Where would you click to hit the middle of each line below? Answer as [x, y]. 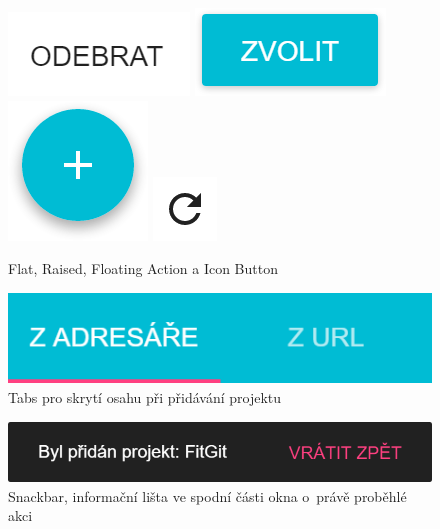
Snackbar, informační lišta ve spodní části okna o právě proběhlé [207, 495]
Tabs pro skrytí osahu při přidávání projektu [145, 397]
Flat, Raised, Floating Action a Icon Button [143, 268]
